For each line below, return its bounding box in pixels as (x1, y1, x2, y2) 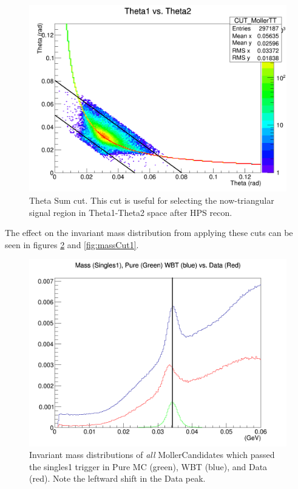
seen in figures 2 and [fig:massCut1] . (5, 238, 139, 251)
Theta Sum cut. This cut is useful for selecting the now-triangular (29, 193, 274, 206)
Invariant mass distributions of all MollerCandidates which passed (29, 448, 275, 461)
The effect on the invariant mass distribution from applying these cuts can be (5, 226, 293, 239)
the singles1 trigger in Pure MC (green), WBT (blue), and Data (29, 460, 268, 473)
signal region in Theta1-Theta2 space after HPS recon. (29, 206, 232, 218)
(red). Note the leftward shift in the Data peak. (29, 472, 206, 485)
